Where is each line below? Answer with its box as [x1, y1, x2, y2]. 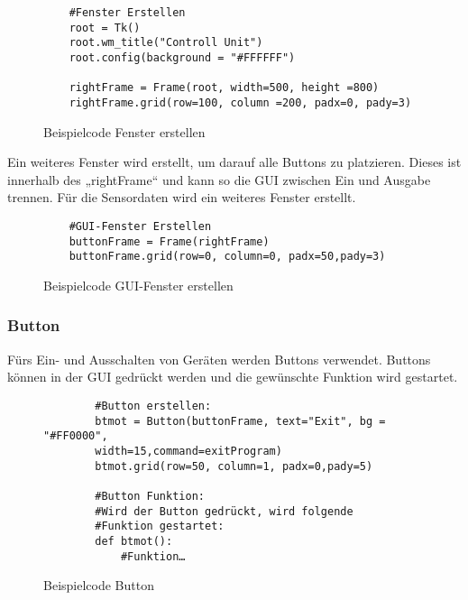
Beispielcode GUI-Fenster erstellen [43, 275, 234, 294]
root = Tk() [69, 21, 141, 34]
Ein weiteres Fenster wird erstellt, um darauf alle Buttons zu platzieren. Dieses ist [7, 152, 462, 171]
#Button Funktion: [95, 489, 205, 503]
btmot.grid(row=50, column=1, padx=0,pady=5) [95, 459, 373, 473]
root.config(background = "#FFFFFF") [69, 51, 296, 64]
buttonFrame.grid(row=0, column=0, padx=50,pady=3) [69, 250, 386, 263]
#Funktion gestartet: [95, 520, 225, 533]
